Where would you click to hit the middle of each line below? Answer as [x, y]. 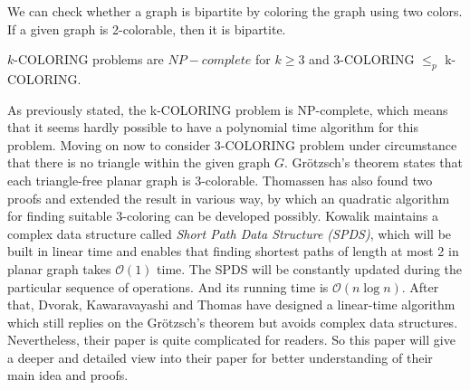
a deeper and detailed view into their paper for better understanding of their [220, 357]
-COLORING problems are [89, 59]
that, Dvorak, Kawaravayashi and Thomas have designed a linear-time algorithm [231, 304]
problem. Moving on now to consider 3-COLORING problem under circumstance [232, 144]
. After [420, 286]
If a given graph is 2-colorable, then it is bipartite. [147, 29]
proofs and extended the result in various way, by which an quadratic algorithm [229, 198]
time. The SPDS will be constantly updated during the [310, 268]
